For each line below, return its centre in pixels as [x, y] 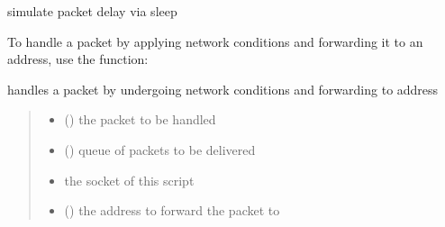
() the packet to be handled [140, 119]
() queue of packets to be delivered [160, 149]
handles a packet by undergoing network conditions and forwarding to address [223, 89]
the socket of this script [129, 180]
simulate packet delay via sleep [92, 11]
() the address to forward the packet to [172, 210]
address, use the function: [78, 59]
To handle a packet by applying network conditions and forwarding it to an [215, 41]
